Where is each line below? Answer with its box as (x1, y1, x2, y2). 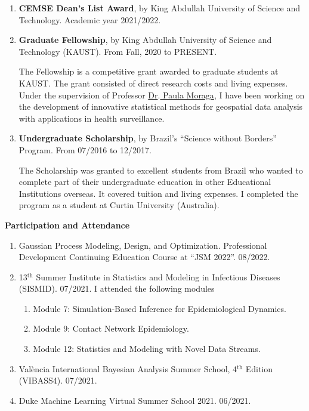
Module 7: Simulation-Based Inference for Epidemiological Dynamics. (33, 302, 286, 314)
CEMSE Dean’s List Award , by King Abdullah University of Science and (18, 2, 301, 14)
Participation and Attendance (5, 218, 130, 231)
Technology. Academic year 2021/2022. (18, 13, 161, 26)
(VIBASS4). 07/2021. (18, 374, 97, 387)
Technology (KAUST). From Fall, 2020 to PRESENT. (18, 45, 217, 57)
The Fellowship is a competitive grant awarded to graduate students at (18, 65, 279, 78)
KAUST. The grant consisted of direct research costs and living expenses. (18, 76, 288, 89)
